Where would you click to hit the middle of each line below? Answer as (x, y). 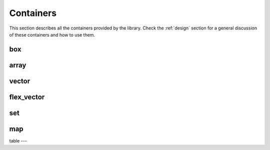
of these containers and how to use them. (52, 34)
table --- (18, 140)
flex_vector (27, 97)
